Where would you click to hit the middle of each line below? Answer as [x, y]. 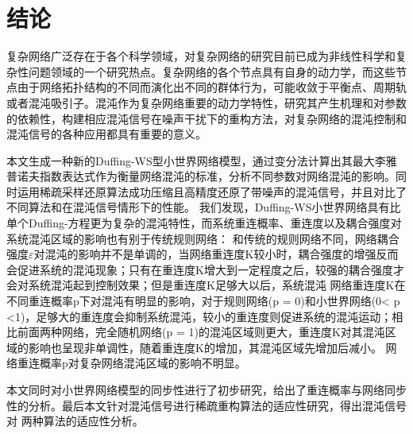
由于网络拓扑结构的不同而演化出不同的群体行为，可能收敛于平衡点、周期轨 [212, 87]
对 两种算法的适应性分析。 [75, 421]
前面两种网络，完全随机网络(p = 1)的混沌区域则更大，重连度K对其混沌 [201, 332]
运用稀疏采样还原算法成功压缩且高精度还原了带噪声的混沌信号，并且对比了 [212, 191]
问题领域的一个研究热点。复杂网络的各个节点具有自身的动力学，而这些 [212, 71]
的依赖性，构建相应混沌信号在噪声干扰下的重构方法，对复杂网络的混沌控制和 [206, 118]
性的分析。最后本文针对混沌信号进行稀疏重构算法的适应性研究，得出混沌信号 [206, 405]
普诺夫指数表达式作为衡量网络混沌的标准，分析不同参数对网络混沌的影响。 [201, 176]
